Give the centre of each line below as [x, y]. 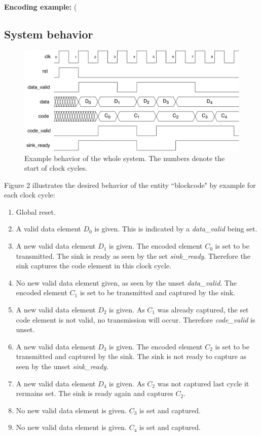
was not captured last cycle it [203, 383]
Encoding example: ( [41, 7]
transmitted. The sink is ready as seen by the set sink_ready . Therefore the [133, 255]
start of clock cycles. [56, 168]
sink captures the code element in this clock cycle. [94, 266]
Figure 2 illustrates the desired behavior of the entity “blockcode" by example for [130, 185]
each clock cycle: [30, 195]
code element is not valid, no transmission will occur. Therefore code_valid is [136, 319]
